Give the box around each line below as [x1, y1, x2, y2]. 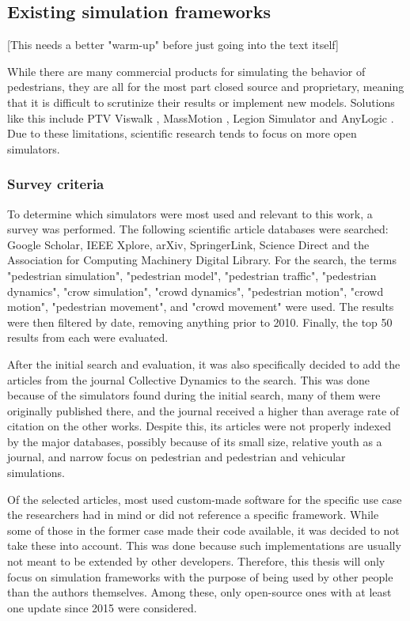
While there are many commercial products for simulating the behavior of [7, 62, 366, 79]
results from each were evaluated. [7, 329, 169, 346]
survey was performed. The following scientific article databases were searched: [7, 221, 389, 237]
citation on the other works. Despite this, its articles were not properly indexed [7, 418, 391, 434]
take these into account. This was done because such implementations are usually [7, 537, 401, 554]
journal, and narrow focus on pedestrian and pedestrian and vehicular [7, 449, 346, 465]
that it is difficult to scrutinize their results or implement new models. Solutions [7, 93, 395, 110]
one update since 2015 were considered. [7, 599, 197, 615]
